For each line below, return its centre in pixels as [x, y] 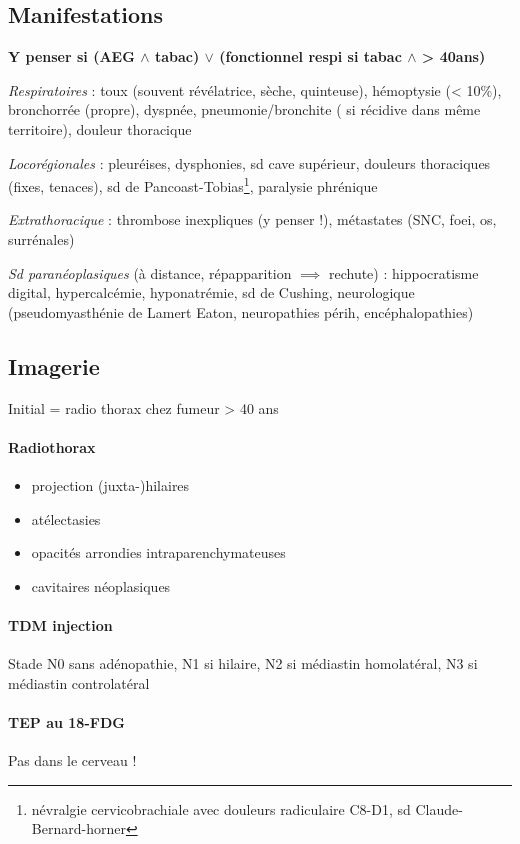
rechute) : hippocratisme [403, 272]
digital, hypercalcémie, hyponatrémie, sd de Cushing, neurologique [211, 292]
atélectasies [66, 518]
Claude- [439, 808]
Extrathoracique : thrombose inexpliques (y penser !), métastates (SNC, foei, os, [252, 219]
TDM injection [60, 624]
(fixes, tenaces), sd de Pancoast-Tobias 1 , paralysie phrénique [193, 184]
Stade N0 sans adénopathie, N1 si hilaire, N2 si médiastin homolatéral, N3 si [243, 663]
